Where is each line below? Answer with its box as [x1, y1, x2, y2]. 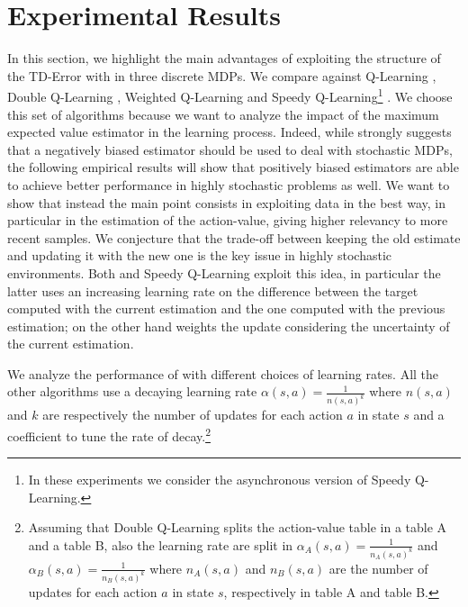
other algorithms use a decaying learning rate [7, 382, 257, 401]
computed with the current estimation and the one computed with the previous [7, 299, 445, 318]
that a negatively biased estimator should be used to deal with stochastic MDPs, [7, 140, 453, 159]
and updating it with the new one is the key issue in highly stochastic [7, 246, 391, 265]
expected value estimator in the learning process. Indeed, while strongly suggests [7, 122, 452, 141]
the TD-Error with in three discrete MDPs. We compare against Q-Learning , [7, 66, 436, 85]
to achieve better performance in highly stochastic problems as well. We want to [7, 175, 450, 194]
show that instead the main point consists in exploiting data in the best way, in [7, 193, 445, 212]
